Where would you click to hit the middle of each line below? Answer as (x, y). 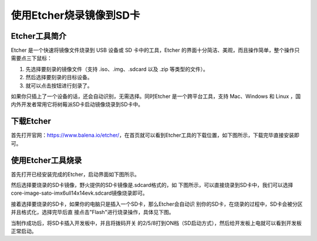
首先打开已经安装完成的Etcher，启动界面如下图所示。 (75, 174)
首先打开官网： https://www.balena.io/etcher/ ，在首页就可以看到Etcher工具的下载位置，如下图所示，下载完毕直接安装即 (155, 135)
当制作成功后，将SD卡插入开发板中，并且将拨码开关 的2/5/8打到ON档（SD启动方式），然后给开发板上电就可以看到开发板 (156, 223)
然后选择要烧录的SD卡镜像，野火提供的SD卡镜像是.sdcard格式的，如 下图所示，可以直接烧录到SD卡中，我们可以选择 (152, 185)
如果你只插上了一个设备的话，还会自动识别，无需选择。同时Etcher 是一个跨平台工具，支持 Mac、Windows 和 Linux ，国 (156, 96)
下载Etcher (31, 121)
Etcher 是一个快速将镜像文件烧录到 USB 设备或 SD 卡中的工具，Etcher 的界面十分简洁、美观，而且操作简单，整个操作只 (155, 50)
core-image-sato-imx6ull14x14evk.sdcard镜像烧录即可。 (79, 193)
